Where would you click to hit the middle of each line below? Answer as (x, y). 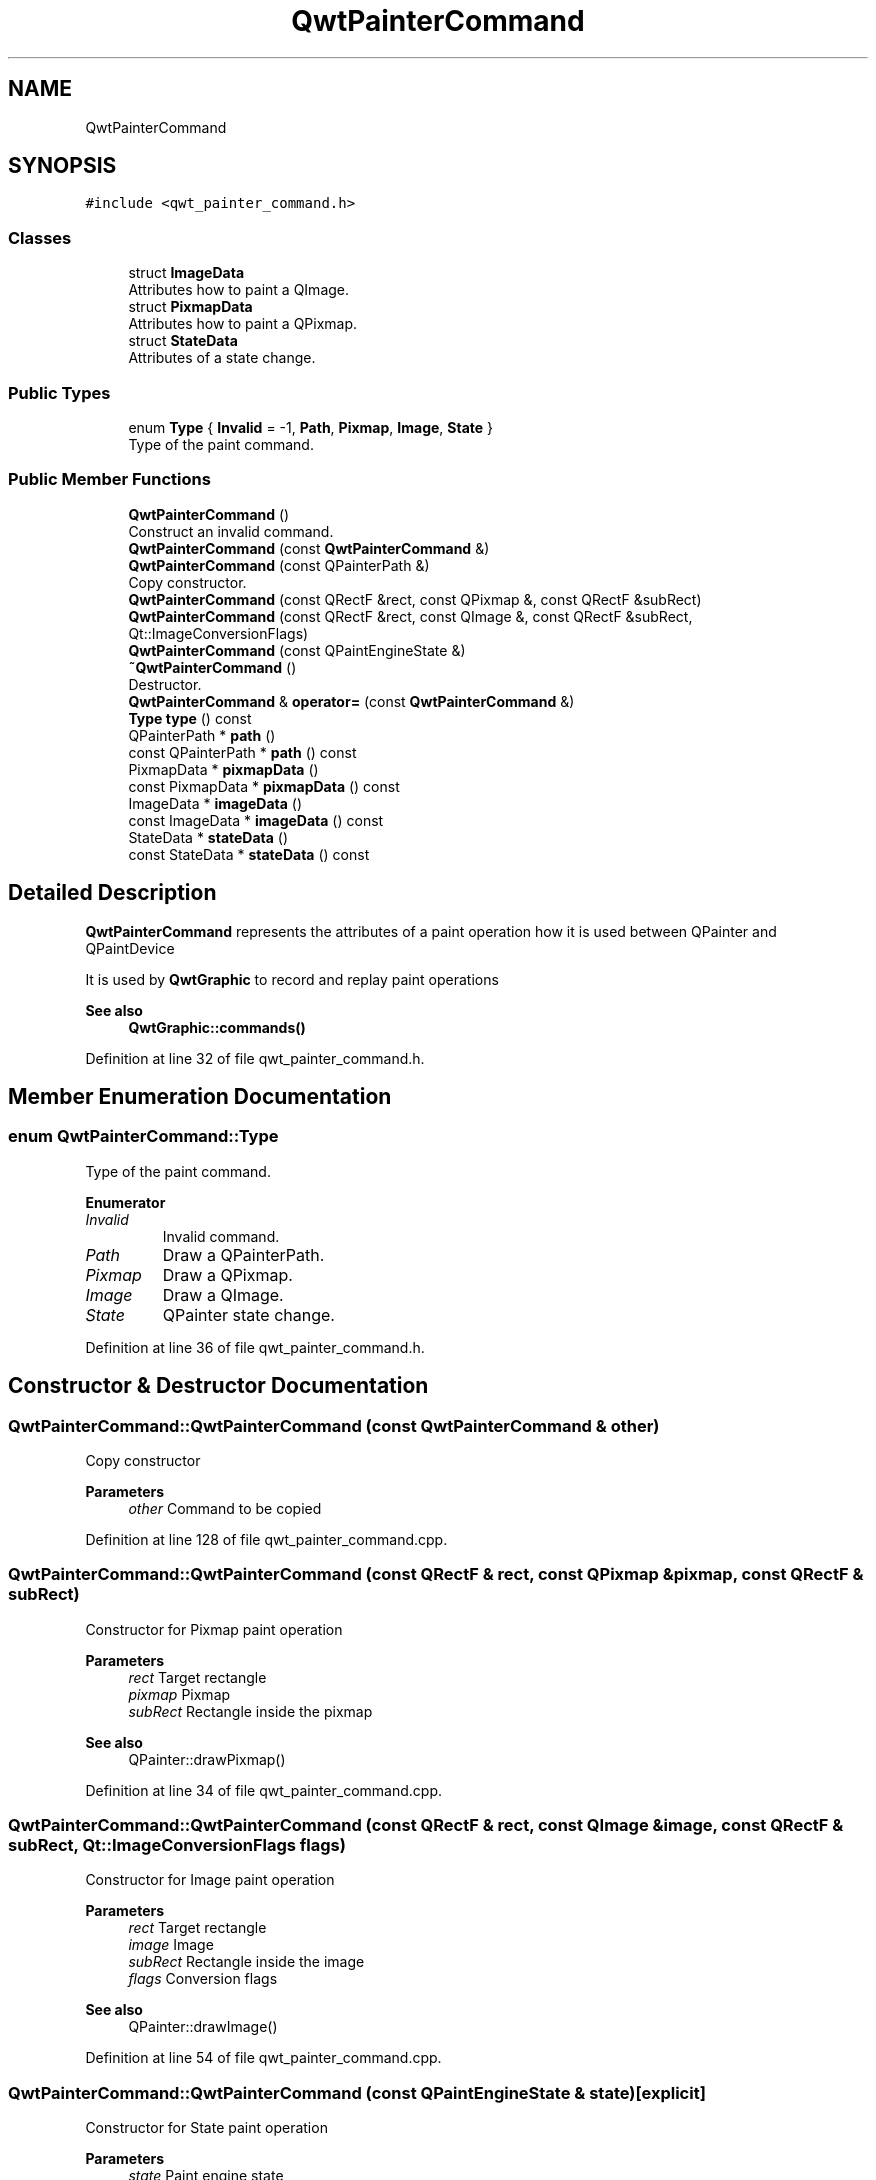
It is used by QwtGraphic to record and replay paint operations (292, 979)
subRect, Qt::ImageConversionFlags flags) (177, 1845)
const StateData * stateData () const (249, 854)
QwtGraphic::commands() (217, 1027)
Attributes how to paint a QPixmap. (243, 324)
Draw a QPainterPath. (243, 1254)
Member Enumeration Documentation (200, 1096)
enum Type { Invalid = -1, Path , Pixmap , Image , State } (311, 427)
